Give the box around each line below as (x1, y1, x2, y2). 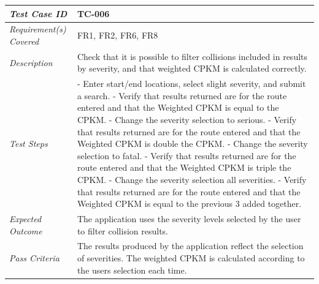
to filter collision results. (77, 224, 168, 237)
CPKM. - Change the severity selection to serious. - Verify (77, 113, 297, 125)
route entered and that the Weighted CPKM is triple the (77, 161, 291, 174)
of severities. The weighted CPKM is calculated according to (77, 252, 305, 264)
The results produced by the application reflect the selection (77, 239, 304, 252)
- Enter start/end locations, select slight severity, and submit (77, 77, 306, 90)
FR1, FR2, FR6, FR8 (77, 29, 158, 42)
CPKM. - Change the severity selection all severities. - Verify (77, 173, 307, 185)
